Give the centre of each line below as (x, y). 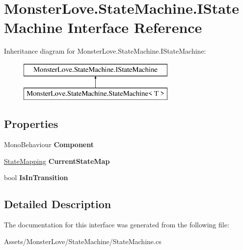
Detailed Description (58, 204)
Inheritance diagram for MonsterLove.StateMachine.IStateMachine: (105, 51)
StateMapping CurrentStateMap (57, 161)
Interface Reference (135, 27)
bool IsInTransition (36, 177)
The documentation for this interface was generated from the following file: (117, 225)
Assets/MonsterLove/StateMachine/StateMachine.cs (83, 241)
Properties (31, 124)
